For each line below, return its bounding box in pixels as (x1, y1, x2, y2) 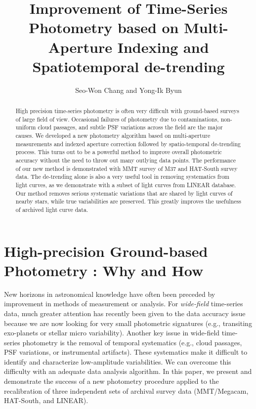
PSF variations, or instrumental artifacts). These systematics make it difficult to (4, 347, 248, 357)
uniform (15, 123, 36, 131)
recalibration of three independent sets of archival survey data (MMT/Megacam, (4, 385, 249, 396)
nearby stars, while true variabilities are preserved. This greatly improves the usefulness (15, 197, 241, 205)
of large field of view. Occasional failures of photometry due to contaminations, (15, 115, 219, 123)
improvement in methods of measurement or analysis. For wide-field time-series (4, 298, 243, 309)
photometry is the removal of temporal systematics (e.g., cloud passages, (22, 337, 242, 347)
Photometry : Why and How (4, 260, 204, 280)
